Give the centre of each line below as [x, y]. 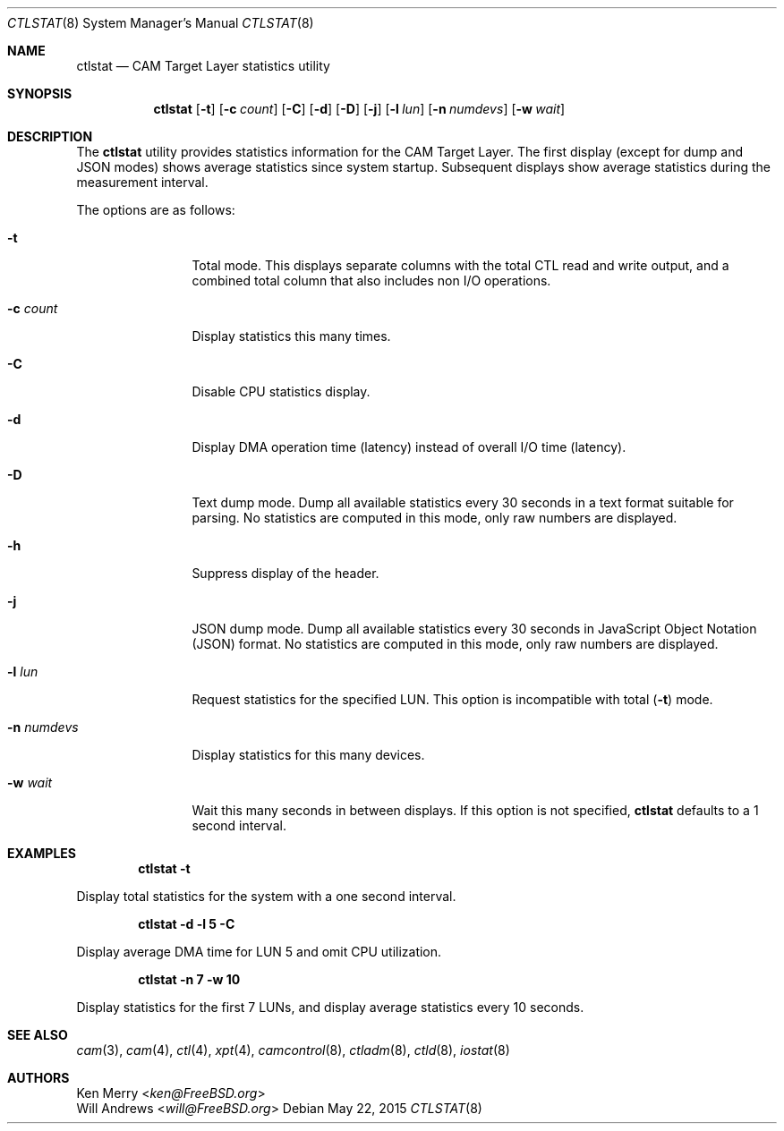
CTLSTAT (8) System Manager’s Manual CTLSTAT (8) [161, 23]
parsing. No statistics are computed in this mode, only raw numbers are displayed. [435, 518]
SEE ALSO [38, 1035]
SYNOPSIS [40, 94]
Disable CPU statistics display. [281, 391]
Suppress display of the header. [285, 573]
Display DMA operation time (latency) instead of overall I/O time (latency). [409, 447]
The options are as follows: [156, 210]
